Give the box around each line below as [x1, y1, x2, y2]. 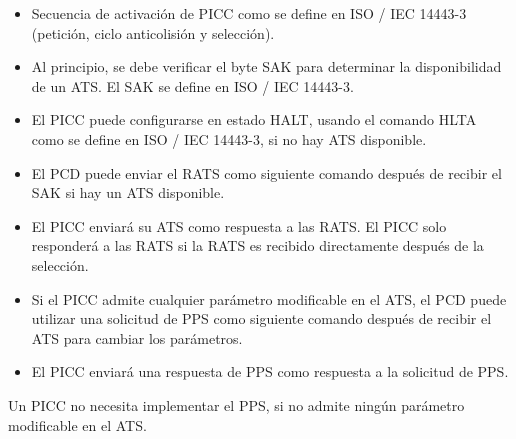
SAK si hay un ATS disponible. [31, 182, 225, 203]
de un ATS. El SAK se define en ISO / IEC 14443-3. [31, 75, 354, 96]
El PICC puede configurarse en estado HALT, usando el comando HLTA [31, 109, 477, 130]
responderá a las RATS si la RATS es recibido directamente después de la [31, 235, 484, 256]
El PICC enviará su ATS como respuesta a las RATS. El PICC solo [31, 215, 447, 236]
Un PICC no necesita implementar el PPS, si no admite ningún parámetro [8, 394, 465, 415]
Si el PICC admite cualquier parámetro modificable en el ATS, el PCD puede [31, 288, 507, 309]
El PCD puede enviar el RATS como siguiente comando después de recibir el [31, 162, 502, 183]
